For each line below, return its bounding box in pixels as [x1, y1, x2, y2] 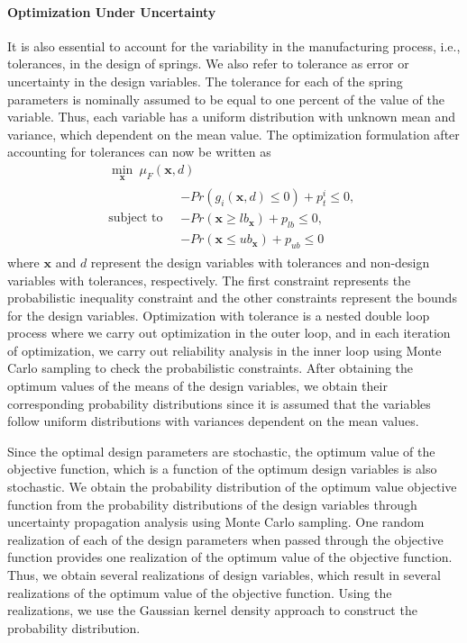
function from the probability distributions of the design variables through [7, 494, 417, 513]
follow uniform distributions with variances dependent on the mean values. [7, 412, 419, 430]
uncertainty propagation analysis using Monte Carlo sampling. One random [7, 512, 425, 531]
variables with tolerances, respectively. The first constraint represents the [7, 270, 411, 289]
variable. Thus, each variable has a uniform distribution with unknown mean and [7, 107, 456, 126]
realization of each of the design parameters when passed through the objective [7, 530, 444, 548]
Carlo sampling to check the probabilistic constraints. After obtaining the [7, 358, 414, 377]
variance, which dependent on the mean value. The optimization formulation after [7, 124, 460, 143]
